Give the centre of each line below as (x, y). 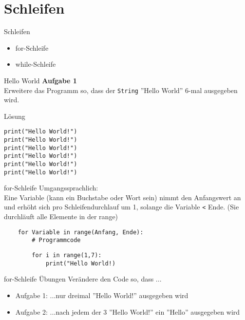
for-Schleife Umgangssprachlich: (51, 188)
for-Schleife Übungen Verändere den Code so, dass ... (83, 279)
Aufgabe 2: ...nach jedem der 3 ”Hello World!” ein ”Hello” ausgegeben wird (128, 311)
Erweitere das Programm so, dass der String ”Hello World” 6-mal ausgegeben (121, 90)
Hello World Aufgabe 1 (40, 80)
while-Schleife (36, 64)
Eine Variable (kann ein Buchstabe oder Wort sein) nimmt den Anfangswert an (122, 197)
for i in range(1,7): (67, 255)
